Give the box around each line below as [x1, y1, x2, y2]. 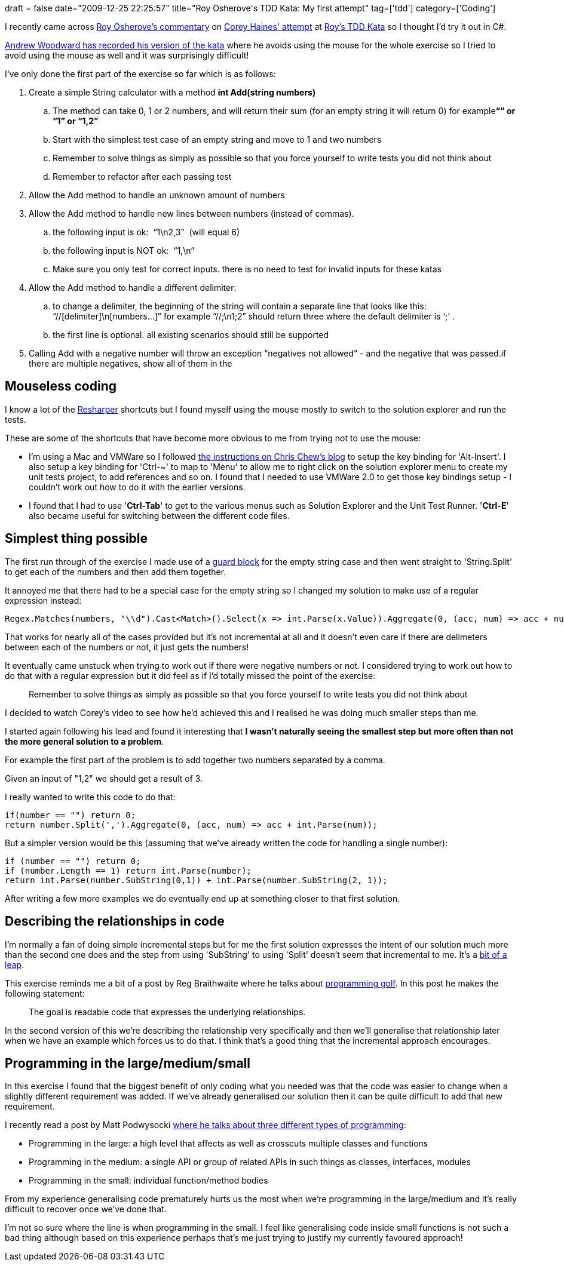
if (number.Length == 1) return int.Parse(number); [5, 865, 252, 875]
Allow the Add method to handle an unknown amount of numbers [29, 190, 285, 200]
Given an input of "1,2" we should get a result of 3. [5, 773, 203, 783]
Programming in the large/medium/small [5, 1055, 250, 1071]
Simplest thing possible [5, 531, 148, 546]
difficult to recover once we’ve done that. [5, 1204, 167, 1215]
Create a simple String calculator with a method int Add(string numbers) [29, 87, 316, 97]
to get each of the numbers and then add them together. [5, 566, 226, 577]
